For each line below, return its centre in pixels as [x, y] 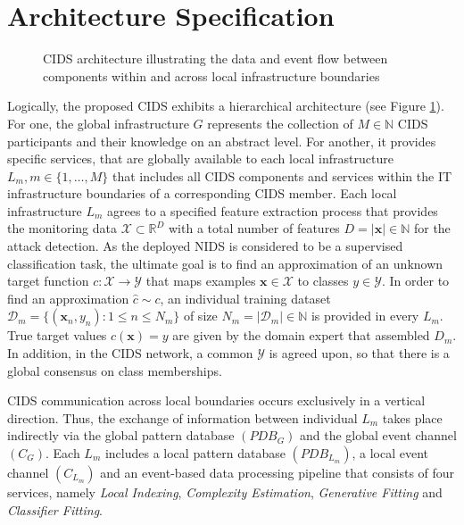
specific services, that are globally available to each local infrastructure [200, 158]
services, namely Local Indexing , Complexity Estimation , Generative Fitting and [225, 492]
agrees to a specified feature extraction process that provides [273, 210]
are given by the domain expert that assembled [301, 335]
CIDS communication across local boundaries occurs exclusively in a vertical [216, 400]
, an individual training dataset [245, 298]
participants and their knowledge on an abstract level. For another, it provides [222, 141]
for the [432, 228]
